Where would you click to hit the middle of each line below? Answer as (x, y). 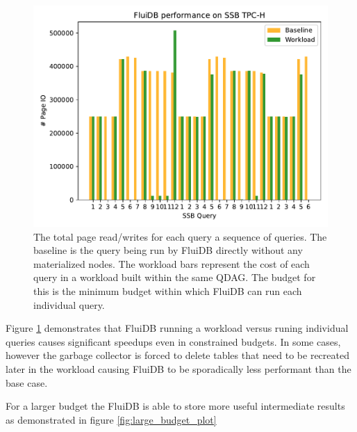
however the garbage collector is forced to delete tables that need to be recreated (177, 355)
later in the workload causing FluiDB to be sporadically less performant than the (178, 368)
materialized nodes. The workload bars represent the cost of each (172, 263)
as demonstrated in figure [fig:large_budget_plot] (111, 419)
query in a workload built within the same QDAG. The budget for (175, 277)
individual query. (69, 304)
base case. (27, 382)
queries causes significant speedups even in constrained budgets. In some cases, (173, 341)
